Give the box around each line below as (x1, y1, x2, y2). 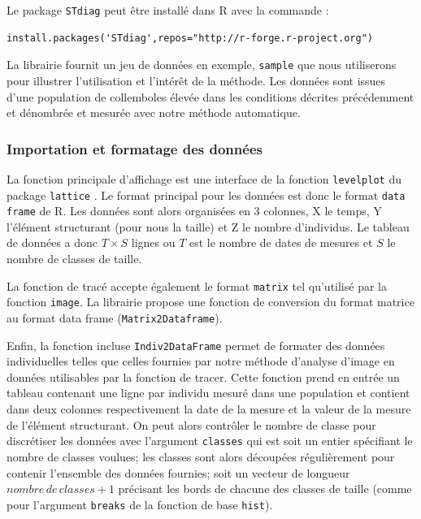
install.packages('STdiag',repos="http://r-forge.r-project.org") (7, 32, 374, 44)
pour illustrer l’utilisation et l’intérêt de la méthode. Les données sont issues (7, 71, 386, 89)
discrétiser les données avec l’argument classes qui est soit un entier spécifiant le (7, 432, 413, 449)
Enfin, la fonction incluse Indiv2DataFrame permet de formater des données (7, 336, 385, 353)
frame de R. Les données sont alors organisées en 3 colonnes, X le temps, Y (7, 202, 382, 219)
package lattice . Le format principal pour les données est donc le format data (7, 186, 406, 203)
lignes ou (131, 234, 176, 251)
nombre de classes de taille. (7, 250, 142, 267)
